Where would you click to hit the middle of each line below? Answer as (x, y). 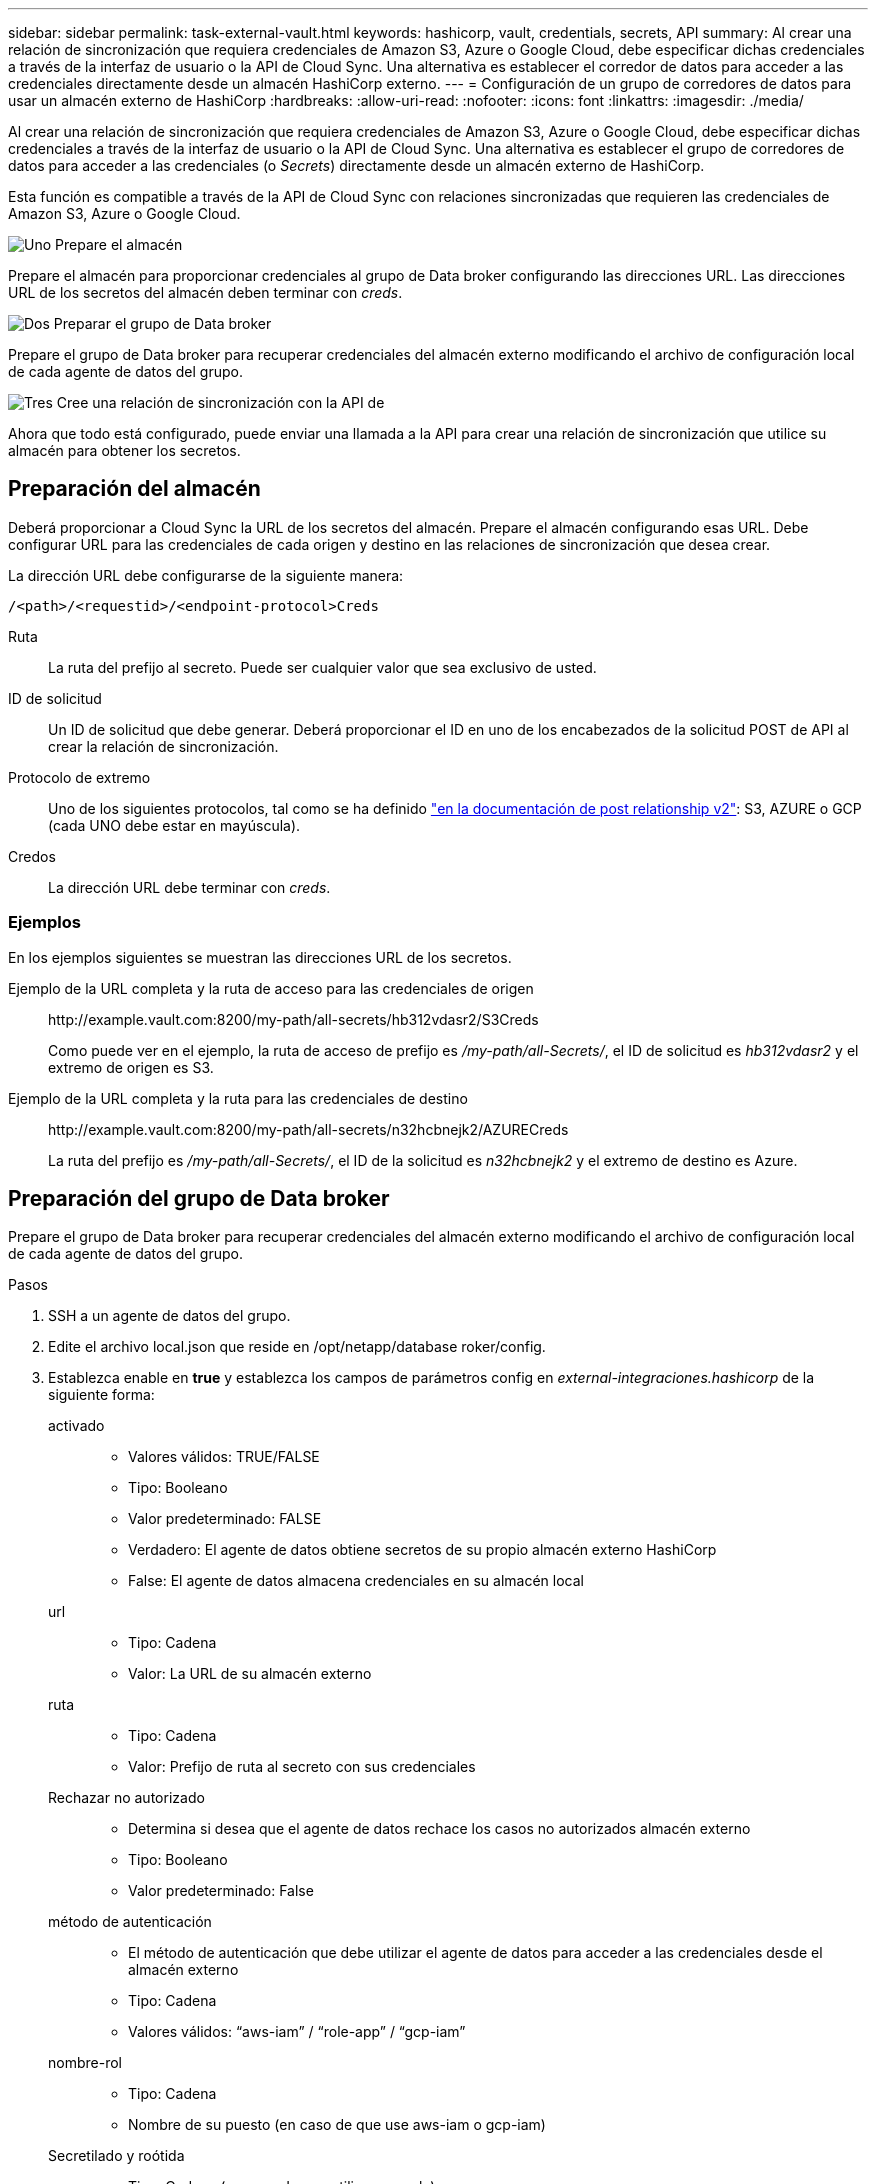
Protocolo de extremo (79, 777)
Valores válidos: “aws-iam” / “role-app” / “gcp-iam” (297, 2032)
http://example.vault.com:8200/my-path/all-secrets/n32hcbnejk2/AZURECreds (308, 1129)
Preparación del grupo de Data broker (199, 1199)
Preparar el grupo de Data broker (162, 323)
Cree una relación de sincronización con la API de (220, 402)
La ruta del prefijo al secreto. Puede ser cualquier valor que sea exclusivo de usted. (322, 667)
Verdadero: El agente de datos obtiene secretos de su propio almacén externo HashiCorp (422, 1550)
